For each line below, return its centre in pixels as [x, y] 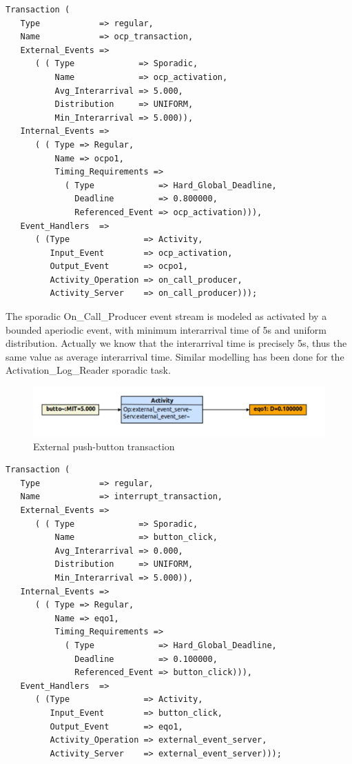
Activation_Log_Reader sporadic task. [88, 370]
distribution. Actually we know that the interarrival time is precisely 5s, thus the [176, 343]
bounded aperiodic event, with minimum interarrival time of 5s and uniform [166, 329]
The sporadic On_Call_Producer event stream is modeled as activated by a [166, 316]
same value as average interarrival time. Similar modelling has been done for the [175, 356]
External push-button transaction [104, 446]
